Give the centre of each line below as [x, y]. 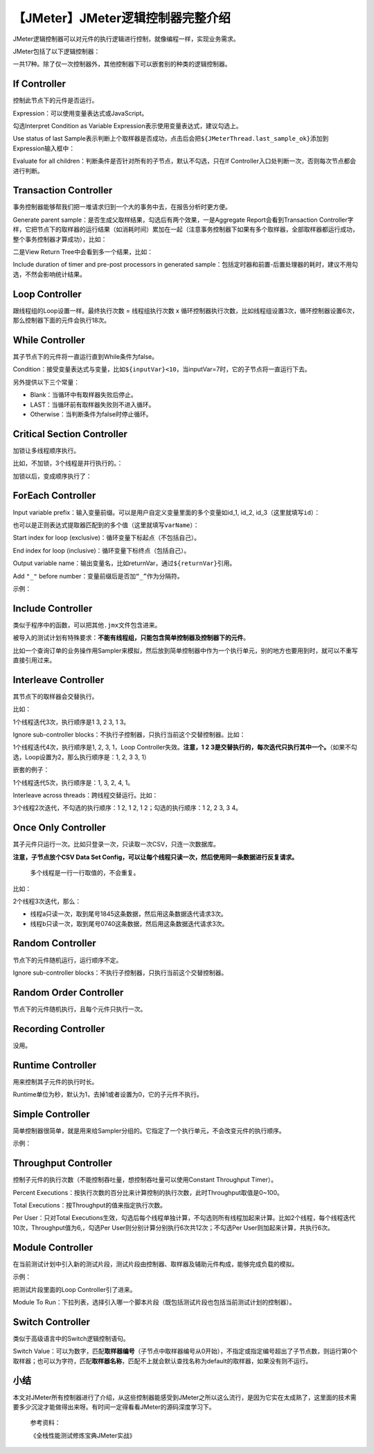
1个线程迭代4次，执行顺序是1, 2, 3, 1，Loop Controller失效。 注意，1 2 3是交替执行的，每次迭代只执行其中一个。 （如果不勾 [185, 747]
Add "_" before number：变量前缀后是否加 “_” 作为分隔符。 [98, 576]
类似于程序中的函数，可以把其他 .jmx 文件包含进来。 [87, 625]
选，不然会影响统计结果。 [49, 274]
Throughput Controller [62, 1163]
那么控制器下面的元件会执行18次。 [62, 320]
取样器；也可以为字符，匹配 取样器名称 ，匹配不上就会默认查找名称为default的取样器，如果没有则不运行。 [162, 1360]
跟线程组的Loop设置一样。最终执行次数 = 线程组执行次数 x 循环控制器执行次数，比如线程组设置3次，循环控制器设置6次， [186, 310]
